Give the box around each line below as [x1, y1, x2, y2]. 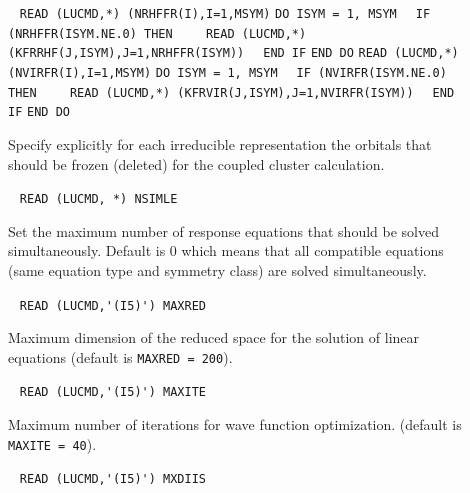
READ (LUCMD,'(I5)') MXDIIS [19, 472, 206, 487]
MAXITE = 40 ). [8, 433, 97, 454]
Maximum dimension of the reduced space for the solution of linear [8, 327, 420, 348]
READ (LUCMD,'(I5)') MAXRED [19, 298, 206, 313]
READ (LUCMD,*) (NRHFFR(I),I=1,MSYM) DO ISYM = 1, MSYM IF [19, 7, 431, 21]
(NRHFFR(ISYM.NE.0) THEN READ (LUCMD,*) [8, 26, 307, 41]
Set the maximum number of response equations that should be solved [8, 220, 439, 241]
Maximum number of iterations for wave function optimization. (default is [8, 414, 462, 435]
